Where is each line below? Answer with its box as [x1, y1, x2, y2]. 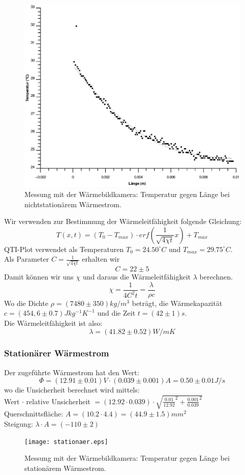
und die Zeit [97, 308, 136, 318]
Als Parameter [4, 254, 49, 264]
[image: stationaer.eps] [24, 438, 108, 445]
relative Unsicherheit [26, 396, 90, 406]
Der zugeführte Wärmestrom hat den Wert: [4, 367, 139, 377]
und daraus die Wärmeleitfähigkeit [82, 271, 191, 282]
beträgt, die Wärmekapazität [132, 297, 223, 308]
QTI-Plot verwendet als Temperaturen [4, 243, 124, 254]
